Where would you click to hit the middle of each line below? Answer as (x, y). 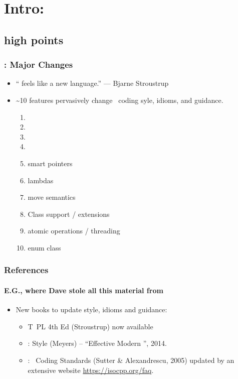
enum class (44, 247)
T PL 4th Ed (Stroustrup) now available (90, 326)
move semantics (52, 197)
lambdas (41, 180)
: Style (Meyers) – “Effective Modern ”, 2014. (97, 343)
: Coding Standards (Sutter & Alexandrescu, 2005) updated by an (131, 360)
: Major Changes (39, 65)
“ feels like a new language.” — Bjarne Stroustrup (92, 83)
